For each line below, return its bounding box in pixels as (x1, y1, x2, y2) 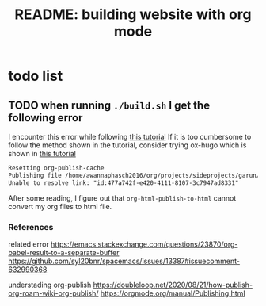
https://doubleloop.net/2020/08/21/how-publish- (93, 280, 253, 289)
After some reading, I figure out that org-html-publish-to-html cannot (8, 193, 237, 203)
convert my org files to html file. (8, 201, 112, 211)
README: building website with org (14, 6, 252, 24)
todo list (8, 67, 63, 85)
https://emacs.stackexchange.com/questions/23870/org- (50, 239, 238, 249)
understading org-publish (8, 280, 92, 289)
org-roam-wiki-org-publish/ (8, 288, 99, 298)
